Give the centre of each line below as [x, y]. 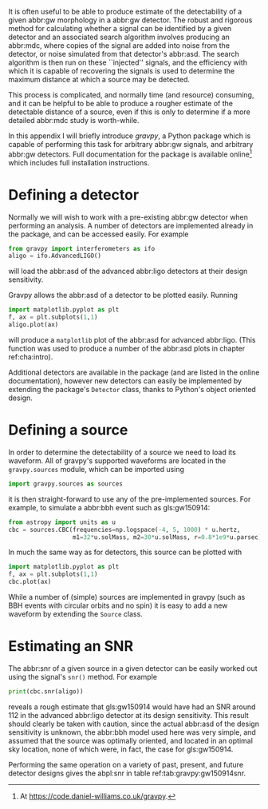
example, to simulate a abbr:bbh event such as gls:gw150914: [109, 507]
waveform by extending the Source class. [76, 614]
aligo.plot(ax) [33, 325]
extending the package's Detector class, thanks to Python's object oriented [132, 389]
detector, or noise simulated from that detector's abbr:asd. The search [124, 54]
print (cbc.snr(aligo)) [46, 691]
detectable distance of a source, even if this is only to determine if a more [130, 112]
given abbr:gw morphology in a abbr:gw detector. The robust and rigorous [130, 20]
